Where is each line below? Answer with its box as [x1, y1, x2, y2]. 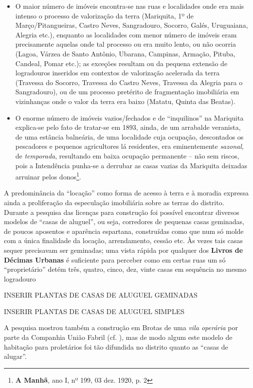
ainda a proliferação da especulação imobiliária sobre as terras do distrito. [4, 197, 224, 207]
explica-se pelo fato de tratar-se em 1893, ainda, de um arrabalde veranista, [15, 122, 241, 132]
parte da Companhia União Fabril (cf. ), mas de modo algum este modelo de [4, 332, 233, 342]
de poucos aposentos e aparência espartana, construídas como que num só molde [4, 226, 244, 236]
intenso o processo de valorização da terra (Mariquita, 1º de [15, 10, 194, 20]
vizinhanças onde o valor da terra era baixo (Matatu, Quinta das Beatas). [15, 96, 235, 106]
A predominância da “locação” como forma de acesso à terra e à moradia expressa [4, 188, 249, 198]
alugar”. [4, 351, 27, 361]
